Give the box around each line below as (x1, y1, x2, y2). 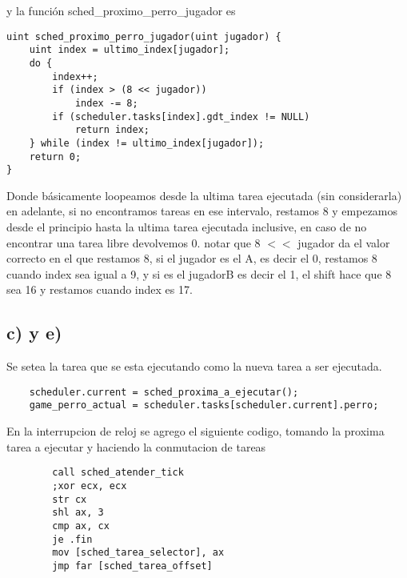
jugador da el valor (297, 234, 390, 251)
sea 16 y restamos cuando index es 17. (6, 281, 193, 298)
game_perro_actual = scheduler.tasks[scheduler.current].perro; (29, 399, 379, 411)
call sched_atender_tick (52, 467, 184, 479)
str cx (52, 493, 87, 505)
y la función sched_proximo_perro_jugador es (6, 2, 236, 18)
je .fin (52, 533, 93, 545)
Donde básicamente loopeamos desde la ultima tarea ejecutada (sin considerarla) (6, 187, 402, 203)
